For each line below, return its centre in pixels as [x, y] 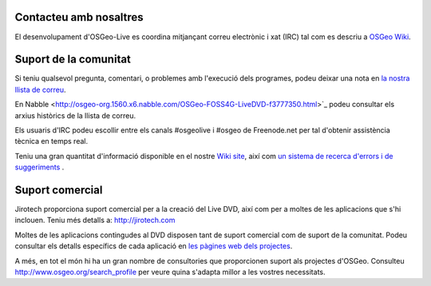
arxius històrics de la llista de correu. [75, 115]
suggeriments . [40, 167]
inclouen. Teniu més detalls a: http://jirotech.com [95, 220]
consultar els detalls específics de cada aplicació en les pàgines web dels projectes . [154, 246]
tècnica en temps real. [51, 141]
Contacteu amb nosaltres [79, 17]
